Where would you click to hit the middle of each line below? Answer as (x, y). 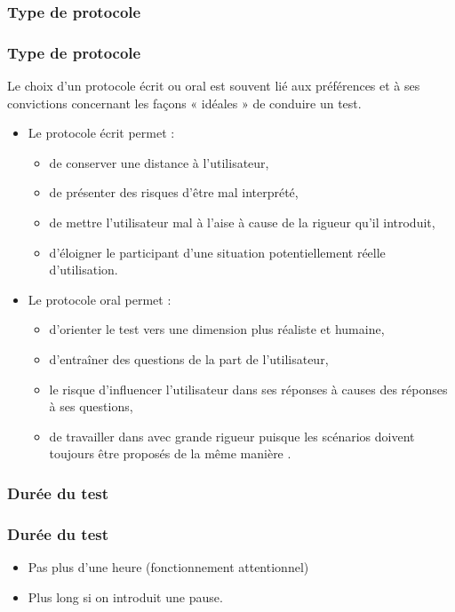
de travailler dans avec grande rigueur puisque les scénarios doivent (232, 436)
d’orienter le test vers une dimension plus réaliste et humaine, (217, 329)
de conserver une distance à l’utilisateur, (159, 162)
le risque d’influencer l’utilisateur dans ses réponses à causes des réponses (248, 389)
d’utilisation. (84, 270)
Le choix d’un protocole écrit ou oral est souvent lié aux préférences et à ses (214, 86)
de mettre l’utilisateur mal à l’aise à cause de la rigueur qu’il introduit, (242, 223)
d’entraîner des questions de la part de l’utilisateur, (189, 359)
